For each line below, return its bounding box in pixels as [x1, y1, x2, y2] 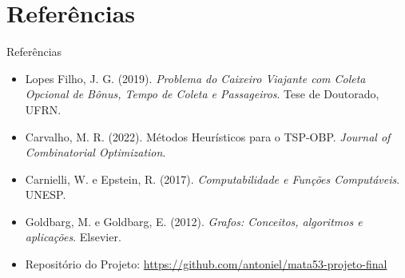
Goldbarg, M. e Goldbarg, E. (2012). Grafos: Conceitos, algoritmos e [25, 212, 363, 229]
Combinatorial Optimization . [25, 144, 166, 161]
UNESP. [25, 186, 66, 203]
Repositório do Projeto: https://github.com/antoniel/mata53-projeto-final [25, 256, 387, 272]
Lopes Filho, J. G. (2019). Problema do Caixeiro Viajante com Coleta [25, 69, 366, 86]
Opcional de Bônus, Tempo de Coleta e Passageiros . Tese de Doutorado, [25, 85, 379, 102]
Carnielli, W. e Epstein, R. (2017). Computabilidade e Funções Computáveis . [25, 170, 400, 187]
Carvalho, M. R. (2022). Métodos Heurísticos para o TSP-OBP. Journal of [25, 128, 391, 145]
